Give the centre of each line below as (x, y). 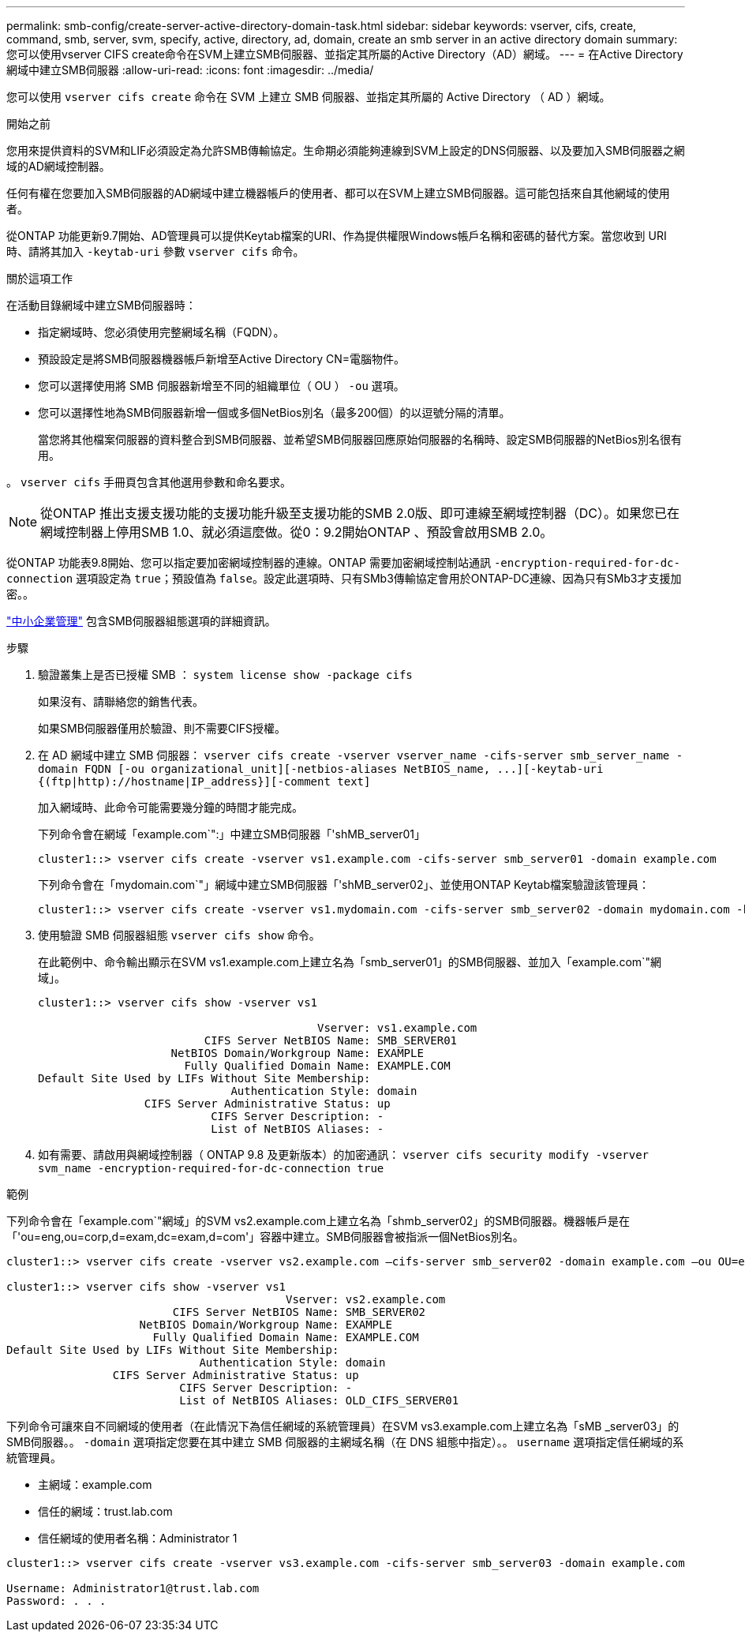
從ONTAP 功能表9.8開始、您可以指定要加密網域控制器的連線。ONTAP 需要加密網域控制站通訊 (249, 562)
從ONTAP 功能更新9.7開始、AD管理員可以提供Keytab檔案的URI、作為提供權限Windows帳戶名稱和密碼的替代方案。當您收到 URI (337, 236)
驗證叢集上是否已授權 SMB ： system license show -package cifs (225, 675)
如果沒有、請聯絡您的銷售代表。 (121, 701)
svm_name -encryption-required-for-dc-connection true (211, 1168)
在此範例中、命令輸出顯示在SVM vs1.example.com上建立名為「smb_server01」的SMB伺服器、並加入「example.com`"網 (350, 962)
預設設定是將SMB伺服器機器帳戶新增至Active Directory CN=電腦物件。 (221, 359)
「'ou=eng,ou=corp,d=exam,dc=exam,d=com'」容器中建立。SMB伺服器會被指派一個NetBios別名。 (265, 1237)
